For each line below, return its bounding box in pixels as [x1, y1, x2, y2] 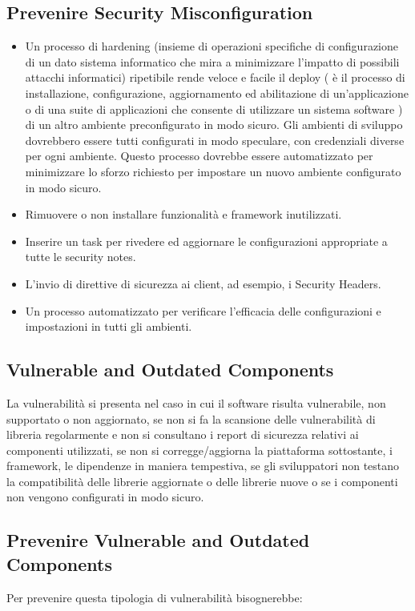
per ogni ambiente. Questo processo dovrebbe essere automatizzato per [25, 147, 373, 164]
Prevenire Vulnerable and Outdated [6, 528, 310, 553]
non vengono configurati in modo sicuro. [6, 488, 204, 505]
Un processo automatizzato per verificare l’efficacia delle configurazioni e [25, 302, 381, 319]
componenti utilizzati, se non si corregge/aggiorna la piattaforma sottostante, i [6, 441, 393, 458]
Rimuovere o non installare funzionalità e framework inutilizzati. [25, 206, 342, 223]
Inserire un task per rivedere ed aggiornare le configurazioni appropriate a [25, 232, 388, 249]
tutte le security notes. [25, 248, 136, 265]
